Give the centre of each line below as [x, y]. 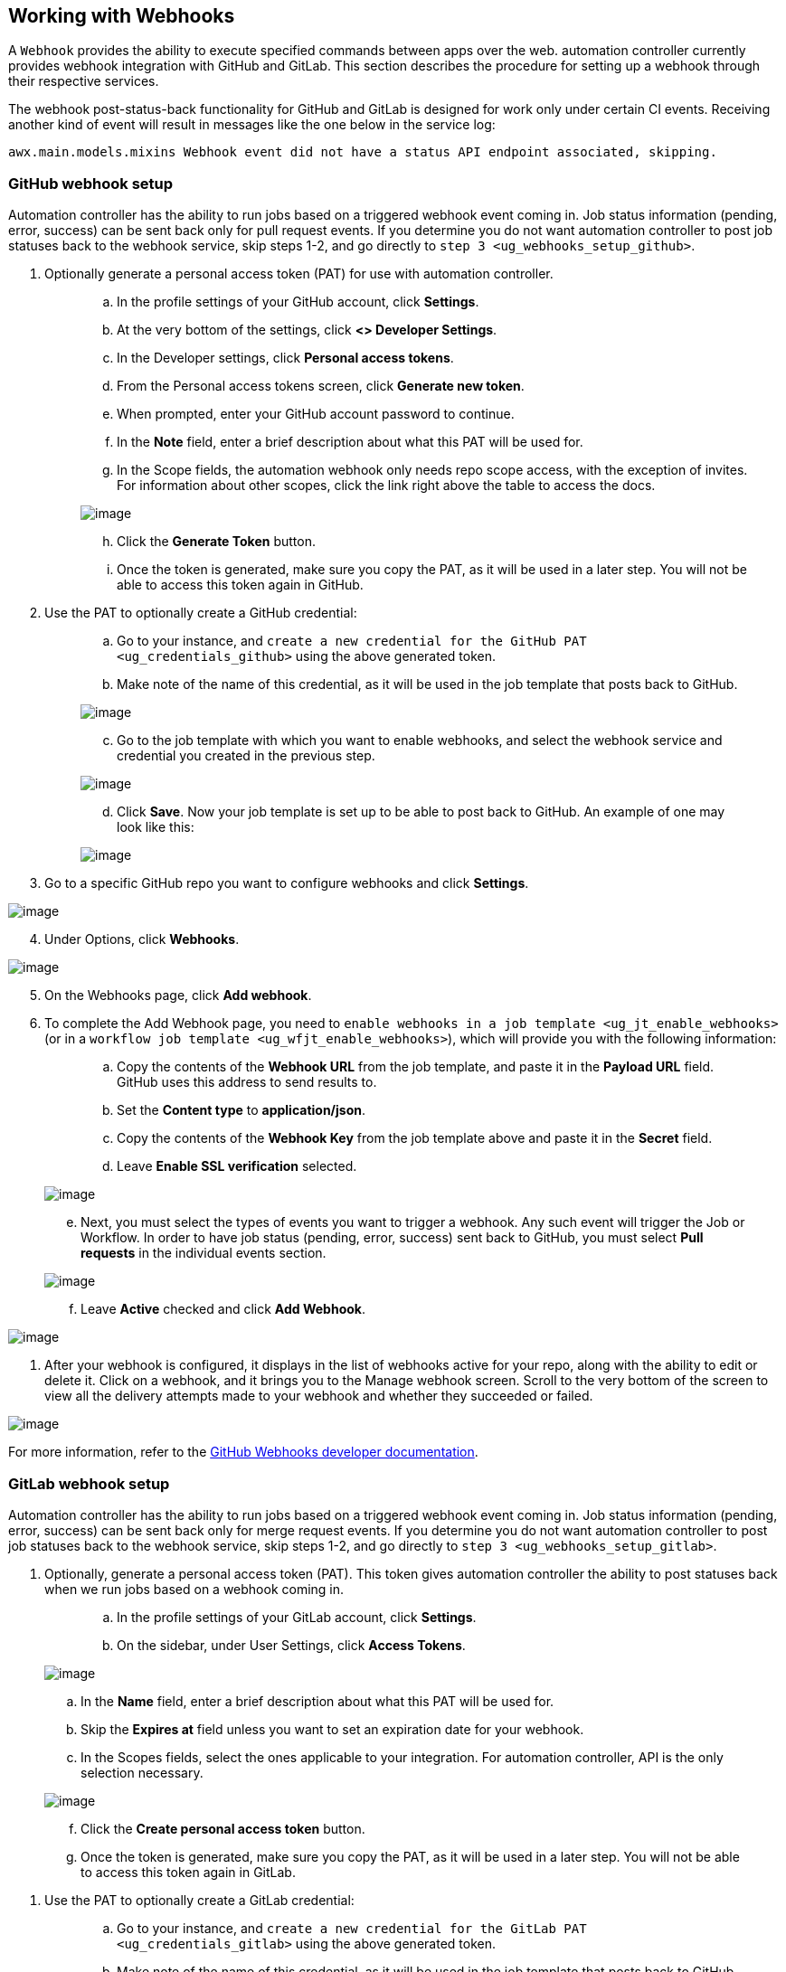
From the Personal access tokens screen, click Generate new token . [321, 386]
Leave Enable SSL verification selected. [237, 1166]
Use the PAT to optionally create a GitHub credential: [201, 613]
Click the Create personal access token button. [223, 1828]
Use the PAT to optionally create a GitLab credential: [199, 1900]
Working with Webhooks [122, 16]
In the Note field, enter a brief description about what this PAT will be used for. [350, 442]
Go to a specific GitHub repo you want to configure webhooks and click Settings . [287, 883]
